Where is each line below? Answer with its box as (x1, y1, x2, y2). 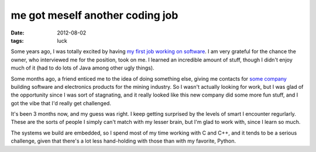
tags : (11, 37, 24, 44)
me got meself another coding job (11, 9, 178, 22)
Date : (11, 29, 25, 36)
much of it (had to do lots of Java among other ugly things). (11, 64, 154, 71)
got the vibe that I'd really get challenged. (11, 99, 111, 106)
